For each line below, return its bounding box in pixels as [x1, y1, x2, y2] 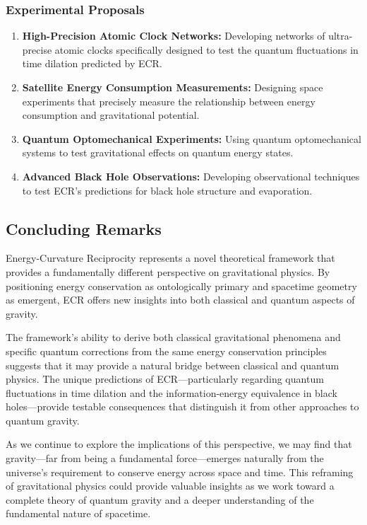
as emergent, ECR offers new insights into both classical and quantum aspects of [6, 292, 355, 307]
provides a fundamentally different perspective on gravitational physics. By [6, 264, 330, 279]
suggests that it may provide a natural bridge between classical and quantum [6, 357, 339, 372]
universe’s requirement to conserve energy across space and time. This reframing [6, 464, 354, 479]
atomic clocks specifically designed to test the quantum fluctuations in [54, 42, 359, 57]
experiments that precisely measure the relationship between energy [22, 93, 315, 108]
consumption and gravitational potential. [22, 108, 200, 122]
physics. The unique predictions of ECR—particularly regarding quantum [6, 371, 324, 386]
